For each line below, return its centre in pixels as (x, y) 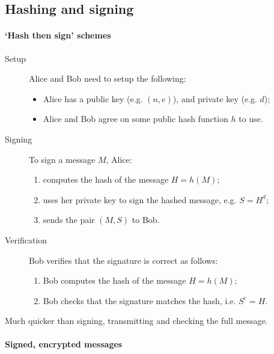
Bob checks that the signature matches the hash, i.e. (139, 300)
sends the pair (69, 220)
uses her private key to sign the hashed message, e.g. (140, 199)
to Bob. (146, 220)
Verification (26, 240)
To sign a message (62, 159)
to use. (251, 119)
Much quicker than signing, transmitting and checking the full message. (136, 321)
